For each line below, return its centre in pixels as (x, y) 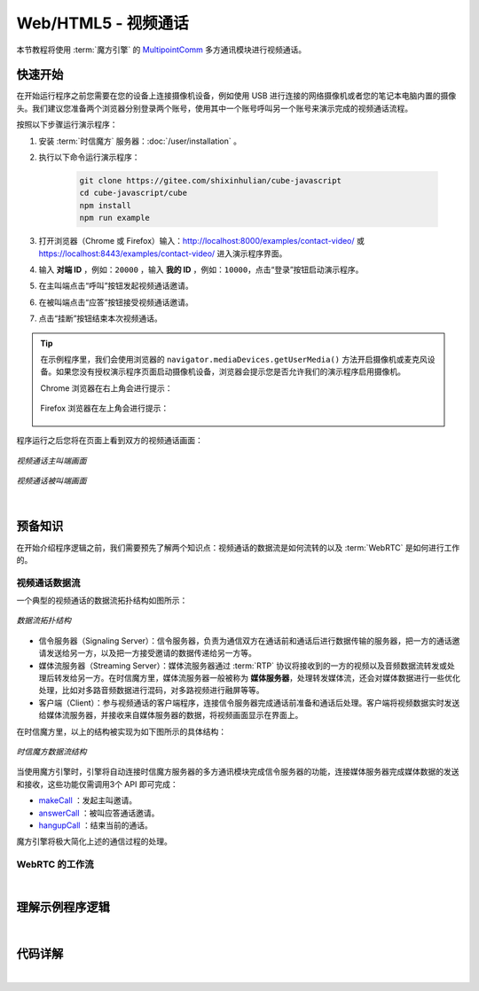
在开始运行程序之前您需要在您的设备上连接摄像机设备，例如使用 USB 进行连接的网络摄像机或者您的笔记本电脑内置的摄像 (236, 96)
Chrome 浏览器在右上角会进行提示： (106, 388)
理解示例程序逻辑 (63, 907)
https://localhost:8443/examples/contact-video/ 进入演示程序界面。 (163, 254)
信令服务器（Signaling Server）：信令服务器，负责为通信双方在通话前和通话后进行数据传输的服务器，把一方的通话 (245, 640)
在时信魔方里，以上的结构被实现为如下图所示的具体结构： (121, 731)
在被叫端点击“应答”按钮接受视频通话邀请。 (116, 302)
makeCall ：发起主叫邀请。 (88, 800)
